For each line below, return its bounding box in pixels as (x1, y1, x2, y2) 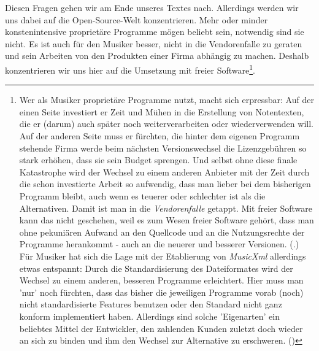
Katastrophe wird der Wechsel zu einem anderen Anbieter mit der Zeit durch (19, 165, 310, 178)
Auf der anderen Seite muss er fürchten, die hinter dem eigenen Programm (19, 129, 300, 142)
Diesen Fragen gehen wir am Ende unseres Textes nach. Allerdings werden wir (5, 1, 299, 13)
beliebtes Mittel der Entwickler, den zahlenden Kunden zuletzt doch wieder (19, 322, 303, 334)
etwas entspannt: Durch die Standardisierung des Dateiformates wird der (19, 261, 293, 274)
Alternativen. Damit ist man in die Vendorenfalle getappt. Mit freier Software (19, 201, 313, 214)
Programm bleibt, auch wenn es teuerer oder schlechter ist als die (19, 189, 266, 202)
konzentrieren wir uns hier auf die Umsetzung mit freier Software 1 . (5, 61, 256, 76)
